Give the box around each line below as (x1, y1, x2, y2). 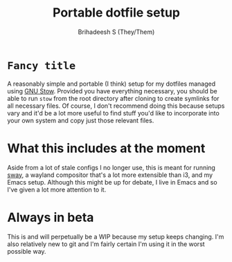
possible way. (7, 247, 46, 255)
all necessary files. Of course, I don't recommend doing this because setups (7, 102, 225, 110)
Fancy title (7, 59, 76, 72)
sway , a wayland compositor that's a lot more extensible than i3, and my (7, 171, 213, 179)
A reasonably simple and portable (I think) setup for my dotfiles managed (7, 79, 216, 88)
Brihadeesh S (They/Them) (78, 28, 155, 36)
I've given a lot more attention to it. (7, 185, 107, 194)
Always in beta (7, 209, 94, 225)
